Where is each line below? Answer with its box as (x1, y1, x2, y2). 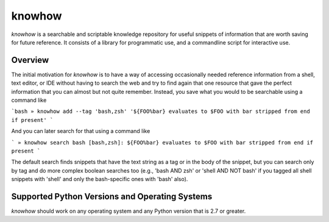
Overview (11, 55, 49, 65)
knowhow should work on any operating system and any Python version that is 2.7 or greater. (11, 207, 246, 215)
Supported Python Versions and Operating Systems (11, 191, 213, 201)
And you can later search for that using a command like (11, 127, 150, 135)
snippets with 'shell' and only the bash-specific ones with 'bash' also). (11, 176, 188, 183)
